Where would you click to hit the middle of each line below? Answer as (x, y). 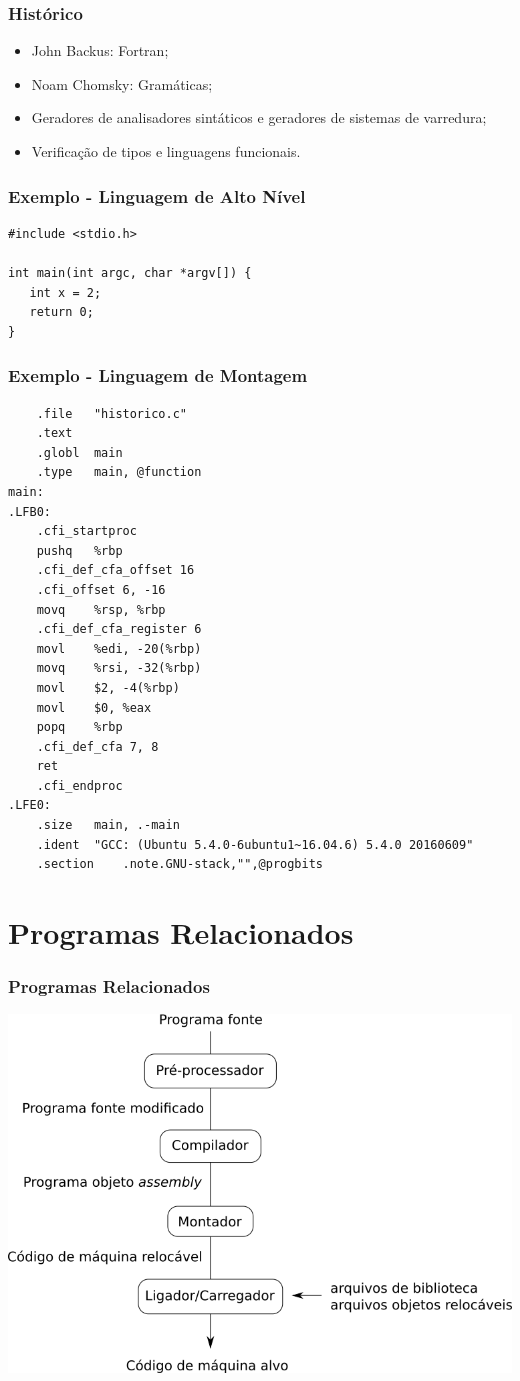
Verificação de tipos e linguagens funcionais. (166, 151)
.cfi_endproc (79, 785)
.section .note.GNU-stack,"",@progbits (179, 864)
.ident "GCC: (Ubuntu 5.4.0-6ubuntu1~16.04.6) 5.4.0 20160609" (255, 844)
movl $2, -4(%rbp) (108, 687)
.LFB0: (29, 511)
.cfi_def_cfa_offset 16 (115, 570)
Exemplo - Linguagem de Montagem (158, 375)
